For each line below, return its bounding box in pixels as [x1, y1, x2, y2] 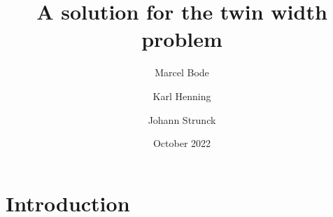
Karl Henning [153, 88, 211, 103]
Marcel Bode [155, 65, 209, 80]
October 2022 [153, 136, 211, 150]
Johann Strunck [148, 112, 216, 127]
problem [141, 24, 222, 53]
